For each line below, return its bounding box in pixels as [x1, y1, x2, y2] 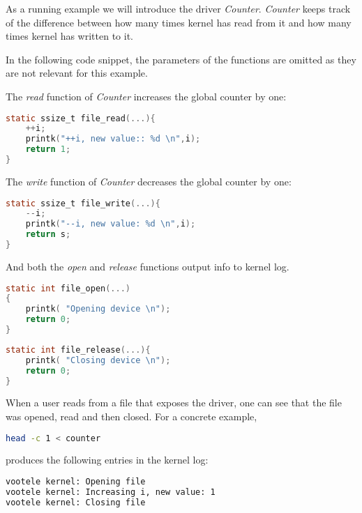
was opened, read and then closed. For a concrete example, [6, 408, 257, 423]
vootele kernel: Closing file [6, 497, 146, 507]
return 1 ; [25, 144, 71, 155]
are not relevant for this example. [6, 66, 148, 80]
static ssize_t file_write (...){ [6, 198, 160, 208]
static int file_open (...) [6, 283, 130, 293]
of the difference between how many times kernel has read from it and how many [6, 15, 352, 29]
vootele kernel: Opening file [6, 477, 146, 487]
